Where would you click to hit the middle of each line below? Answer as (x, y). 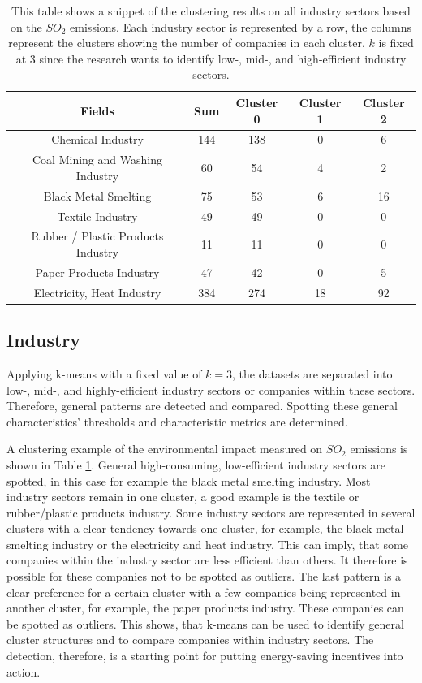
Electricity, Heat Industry (97, 292)
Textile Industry (97, 216)
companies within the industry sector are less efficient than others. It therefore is (207, 560)
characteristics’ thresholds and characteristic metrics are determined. (177, 421)
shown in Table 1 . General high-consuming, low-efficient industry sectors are (196, 464)
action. (24, 671)
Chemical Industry (97, 139)
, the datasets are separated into (312, 373)
